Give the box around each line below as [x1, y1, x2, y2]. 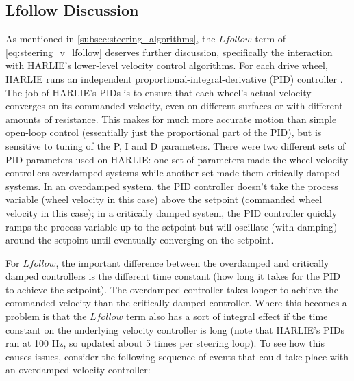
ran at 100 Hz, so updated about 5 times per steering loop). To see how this [5, 336, 325, 350]
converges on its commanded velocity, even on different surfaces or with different [5, 98, 343, 113]
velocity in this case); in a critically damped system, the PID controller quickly [5, 205, 338, 220]
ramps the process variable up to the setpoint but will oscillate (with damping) [5, 219, 338, 233]
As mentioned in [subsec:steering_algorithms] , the [5, 31, 216, 46]
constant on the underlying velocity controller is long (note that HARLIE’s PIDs [5, 322, 344, 337]
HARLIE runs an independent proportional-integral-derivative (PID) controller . [5, 71, 343, 86]
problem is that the [5, 309, 87, 324]
